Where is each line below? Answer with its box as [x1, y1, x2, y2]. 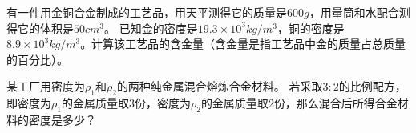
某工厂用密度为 [6, 78, 85, 95]
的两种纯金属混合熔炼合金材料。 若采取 [116, 78, 323, 95]
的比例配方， [338, 78, 406, 95]
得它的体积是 [6, 19, 74, 36]
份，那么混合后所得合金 [273, 95, 398, 111]
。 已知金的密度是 [104, 19, 198, 36]
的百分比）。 [6, 50, 68, 67]
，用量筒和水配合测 [309, 4, 410, 20]
